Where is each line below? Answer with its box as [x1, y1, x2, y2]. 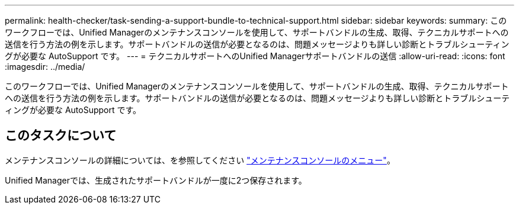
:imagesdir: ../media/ [5, 62, 85, 72]
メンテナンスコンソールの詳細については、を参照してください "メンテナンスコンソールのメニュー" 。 [5, 155, 395, 165]
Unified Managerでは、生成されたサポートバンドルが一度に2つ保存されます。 [5, 175, 307, 185]
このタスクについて [5, 128, 117, 143]
